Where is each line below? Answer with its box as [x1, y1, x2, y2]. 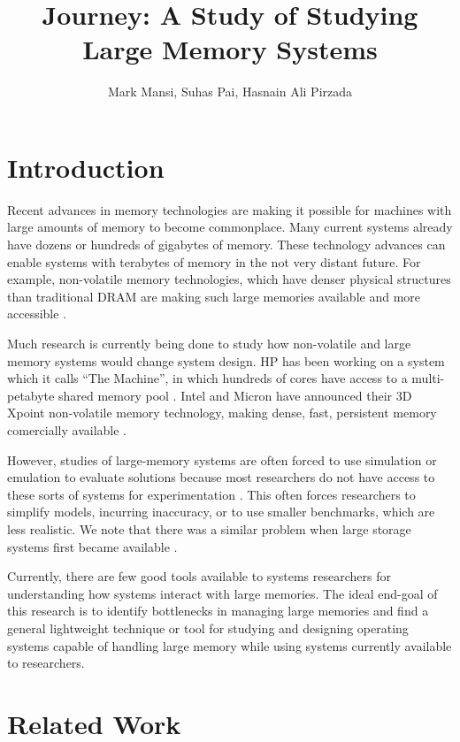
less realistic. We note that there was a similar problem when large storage [7, 519, 411, 538]
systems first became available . [7, 537, 178, 555]
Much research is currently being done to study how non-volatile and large [7, 334, 411, 352]
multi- [411, 369, 445, 387]
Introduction [7, 149, 165, 185]
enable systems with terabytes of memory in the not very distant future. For [7, 252, 421, 271]
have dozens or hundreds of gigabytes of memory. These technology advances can [7, 235, 446, 254]
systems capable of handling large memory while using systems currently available [7, 636, 452, 654]
